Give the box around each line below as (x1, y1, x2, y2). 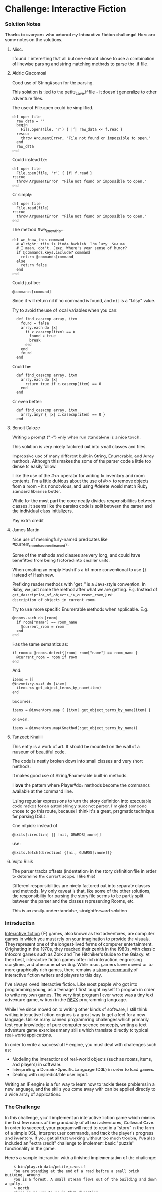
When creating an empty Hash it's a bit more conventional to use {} (12, 566, 147, 572)
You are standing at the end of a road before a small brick (14, 1169, 139, 1174)
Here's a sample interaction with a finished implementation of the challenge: (5, 1155, 157, 1161)
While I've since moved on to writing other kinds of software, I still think (5, 1006, 147, 1012)
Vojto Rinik (12, 859, 34, 864)
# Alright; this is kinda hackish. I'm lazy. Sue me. (16, 242, 127, 246)
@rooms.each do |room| (12, 615, 58, 620)
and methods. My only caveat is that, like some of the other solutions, (12, 888, 151, 894)
